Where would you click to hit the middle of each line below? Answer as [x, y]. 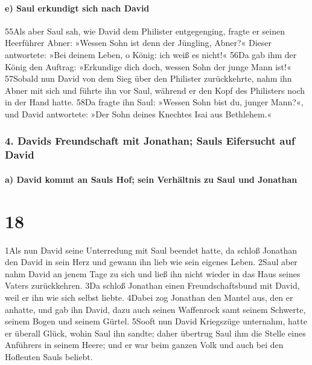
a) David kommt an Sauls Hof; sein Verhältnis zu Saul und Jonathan [151, 179]
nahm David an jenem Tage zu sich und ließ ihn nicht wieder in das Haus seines [153, 273]
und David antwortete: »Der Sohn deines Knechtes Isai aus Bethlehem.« [138, 113]
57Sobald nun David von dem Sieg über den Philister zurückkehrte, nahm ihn [148, 78]
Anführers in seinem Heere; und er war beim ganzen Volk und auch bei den [144, 345]
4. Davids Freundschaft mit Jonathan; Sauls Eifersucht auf [150, 141]
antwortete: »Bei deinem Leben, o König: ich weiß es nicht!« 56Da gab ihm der [151, 54]
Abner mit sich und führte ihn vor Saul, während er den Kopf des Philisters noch [155, 90]
